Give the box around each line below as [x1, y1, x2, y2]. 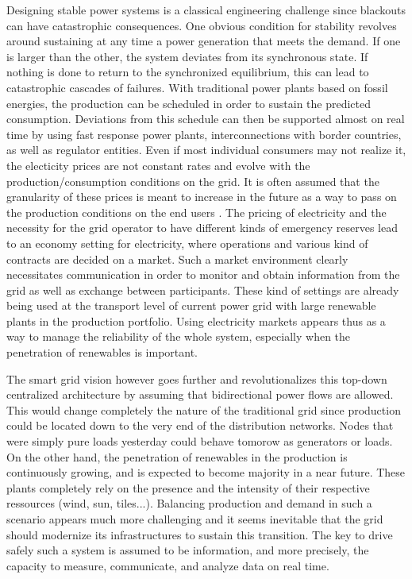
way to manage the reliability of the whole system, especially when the [6, 328, 351, 345]
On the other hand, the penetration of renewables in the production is [6, 448, 348, 465]
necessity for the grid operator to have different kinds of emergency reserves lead [6, 219, 398, 236]
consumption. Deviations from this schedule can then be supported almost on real [6, 110, 405, 127]
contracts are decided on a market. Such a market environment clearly [6, 250, 348, 267]
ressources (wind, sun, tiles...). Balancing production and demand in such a [6, 495, 372, 511]
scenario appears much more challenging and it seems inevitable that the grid [6, 511, 383, 527]
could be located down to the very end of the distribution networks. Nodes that [6, 417, 394, 434]
